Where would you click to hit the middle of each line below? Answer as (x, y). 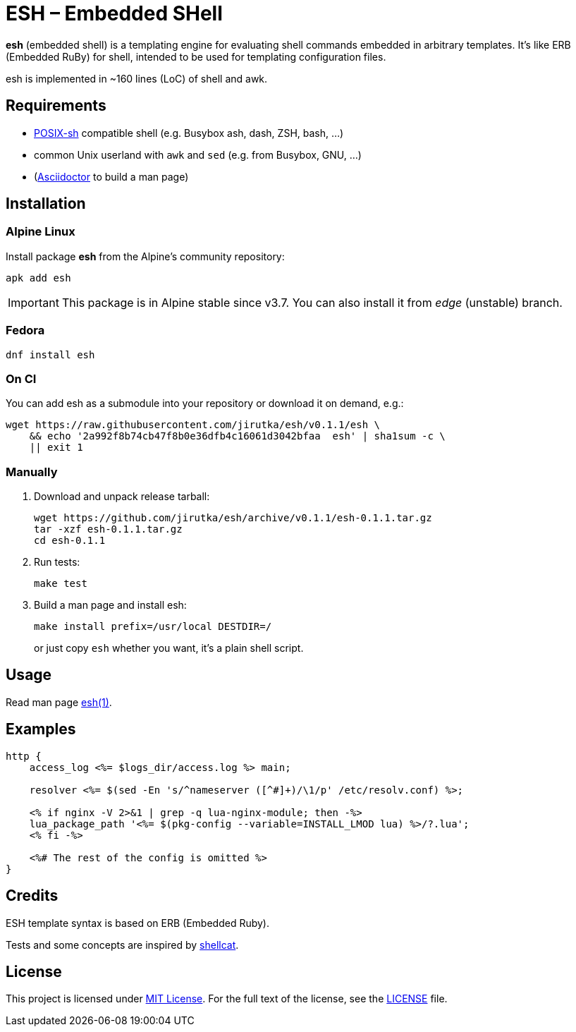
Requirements (56, 106)
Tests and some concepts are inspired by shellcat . (122, 945)
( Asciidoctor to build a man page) (111, 176)
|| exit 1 (56, 448)
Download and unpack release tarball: (122, 497)
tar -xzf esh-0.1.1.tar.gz (108, 529)
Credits (32, 896)
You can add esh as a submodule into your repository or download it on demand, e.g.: (205, 403)
